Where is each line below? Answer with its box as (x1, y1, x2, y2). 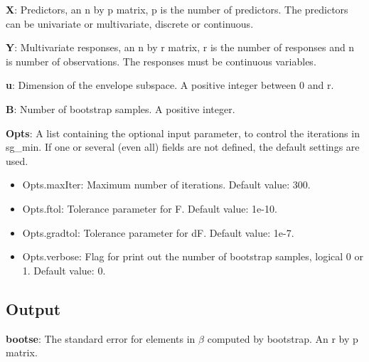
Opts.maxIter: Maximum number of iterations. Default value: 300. (22, 177, 311, 192)
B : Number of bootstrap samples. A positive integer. (6, 101, 235, 116)
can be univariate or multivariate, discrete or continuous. (6, 16, 254, 31)
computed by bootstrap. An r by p (207, 331, 358, 346)
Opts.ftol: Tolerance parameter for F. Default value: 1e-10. (22, 201, 277, 215)
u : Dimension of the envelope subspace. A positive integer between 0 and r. (6, 78, 334, 92)
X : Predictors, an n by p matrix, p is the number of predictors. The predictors (6, 2, 348, 16)
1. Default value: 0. (22, 262, 106, 277)
